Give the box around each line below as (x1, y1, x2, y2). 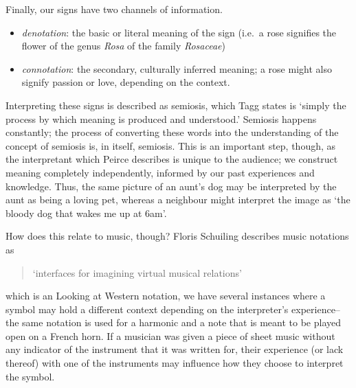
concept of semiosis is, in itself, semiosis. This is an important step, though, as (5, 138, 336, 152)
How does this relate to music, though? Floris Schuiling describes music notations (5, 229, 349, 243)
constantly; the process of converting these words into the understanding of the (5, 125, 339, 139)
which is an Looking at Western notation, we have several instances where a (5, 288, 326, 303)
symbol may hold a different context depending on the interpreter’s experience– (5, 301, 340, 316)
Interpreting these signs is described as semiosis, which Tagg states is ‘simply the (5, 98, 346, 112)
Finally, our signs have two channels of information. (5, 2, 223, 16)
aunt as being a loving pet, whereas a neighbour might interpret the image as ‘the (5, 192, 351, 207)
